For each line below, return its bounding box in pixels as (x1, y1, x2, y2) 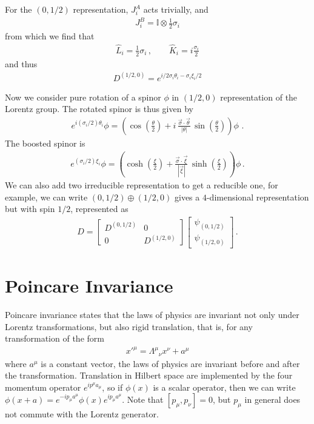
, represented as (70, 202, 129, 215)
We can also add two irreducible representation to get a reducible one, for (5, 179, 278, 191)
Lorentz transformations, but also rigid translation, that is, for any (5, 320, 253, 333)
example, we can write (5, 190, 88, 203)
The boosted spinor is (5, 136, 85, 149)
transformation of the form (5, 332, 104, 345)
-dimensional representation (206, 190, 309, 203)
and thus (5, 57, 38, 70)
